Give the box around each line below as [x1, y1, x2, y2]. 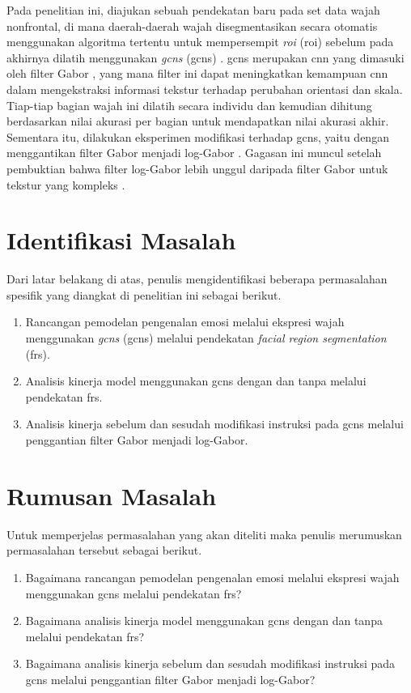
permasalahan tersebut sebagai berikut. [6, 542, 202, 559]
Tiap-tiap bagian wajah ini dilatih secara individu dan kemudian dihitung [6, 96, 372, 113]
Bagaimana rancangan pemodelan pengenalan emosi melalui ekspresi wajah [25, 568, 400, 585]
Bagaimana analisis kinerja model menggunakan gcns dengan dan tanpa [25, 612, 383, 629]
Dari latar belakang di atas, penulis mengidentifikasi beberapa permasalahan [6, 270, 388, 287]
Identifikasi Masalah [6, 223, 236, 257]
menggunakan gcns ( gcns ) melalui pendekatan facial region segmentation [25, 329, 387, 346]
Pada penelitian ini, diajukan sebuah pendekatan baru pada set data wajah [6, 2, 380, 18]
